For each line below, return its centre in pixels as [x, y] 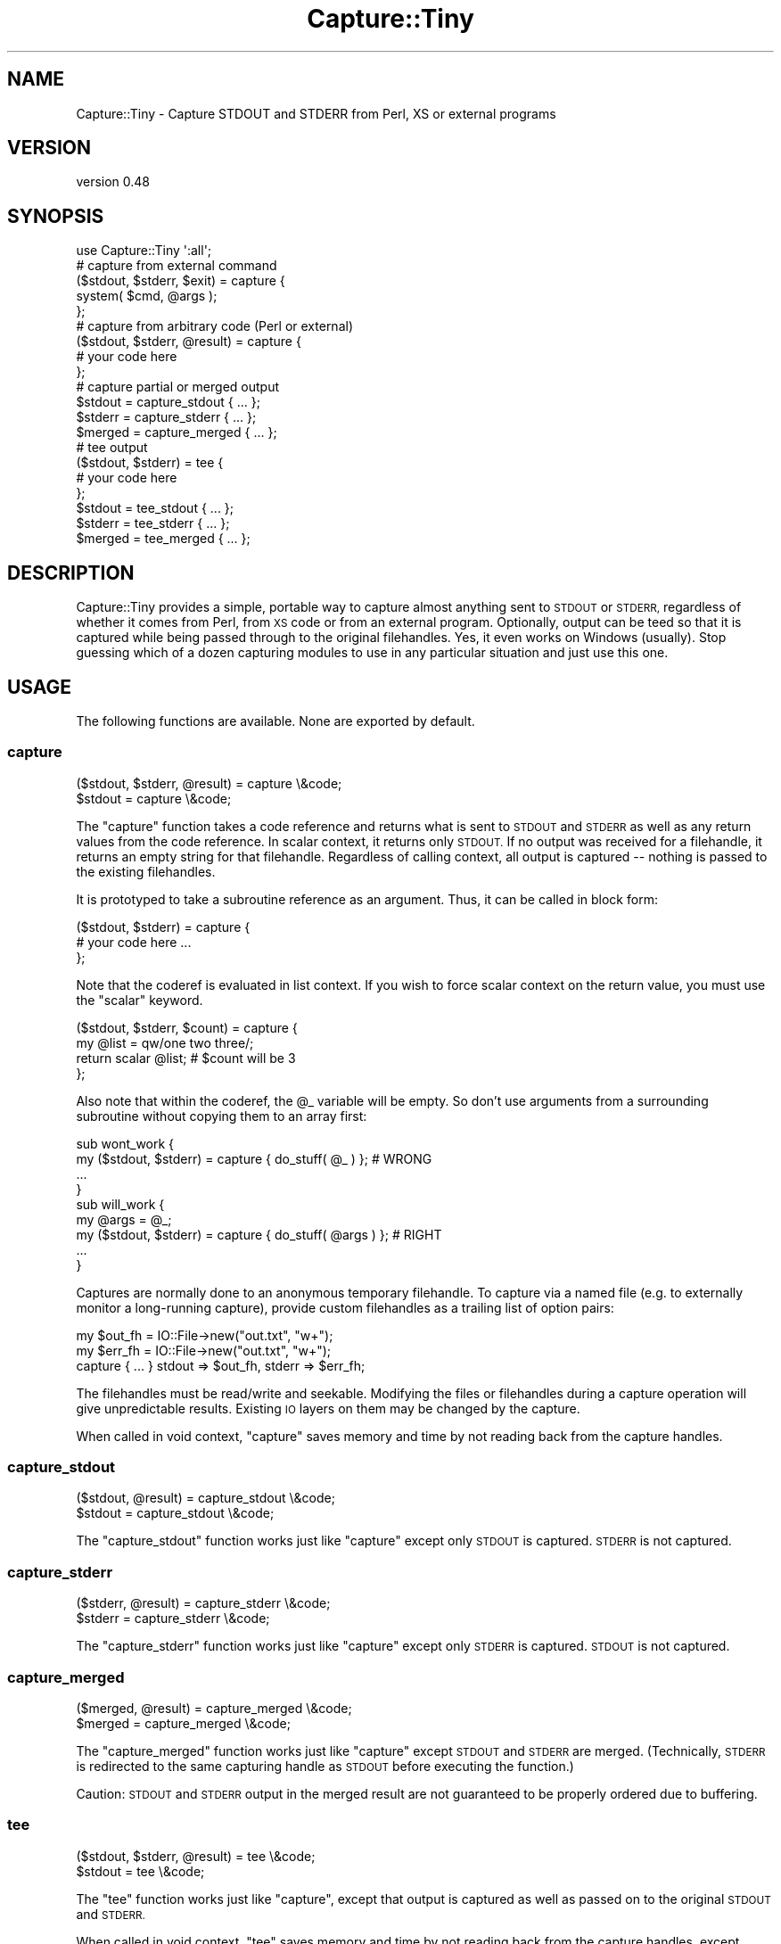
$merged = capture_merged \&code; [183, 1723]
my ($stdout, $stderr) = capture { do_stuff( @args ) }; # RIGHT [259, 1234]
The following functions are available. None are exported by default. [275, 721]
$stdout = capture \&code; [154, 798]
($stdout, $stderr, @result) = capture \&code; [209, 783]
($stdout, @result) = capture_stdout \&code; [206, 1498]
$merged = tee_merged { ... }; [163, 539]
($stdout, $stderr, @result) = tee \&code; [196, 1856]
